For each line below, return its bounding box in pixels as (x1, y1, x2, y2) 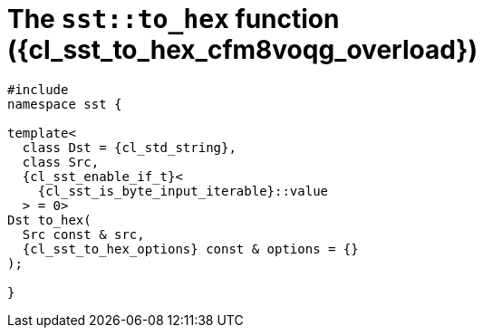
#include (7, 81, 69, 97)
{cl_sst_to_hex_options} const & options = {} (22, 241, 359, 256)
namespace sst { (7, 96, 122, 111)
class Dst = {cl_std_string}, (22, 139, 237, 155)
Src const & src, (22, 226, 145, 242)
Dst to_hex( (7, 212, 92, 227)
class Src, (22, 154, 100, 169)
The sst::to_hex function (7, 4, 340, 34)
